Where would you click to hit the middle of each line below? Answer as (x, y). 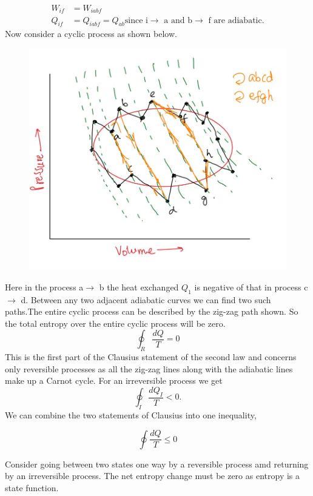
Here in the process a (44, 287)
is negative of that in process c (251, 287)
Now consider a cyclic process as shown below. (91, 34)
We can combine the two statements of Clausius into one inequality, (131, 414)
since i (136, 20)
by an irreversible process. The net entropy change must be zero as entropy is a (153, 476)
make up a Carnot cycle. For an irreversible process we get (114, 380)
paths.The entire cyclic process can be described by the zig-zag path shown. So (152, 311)
